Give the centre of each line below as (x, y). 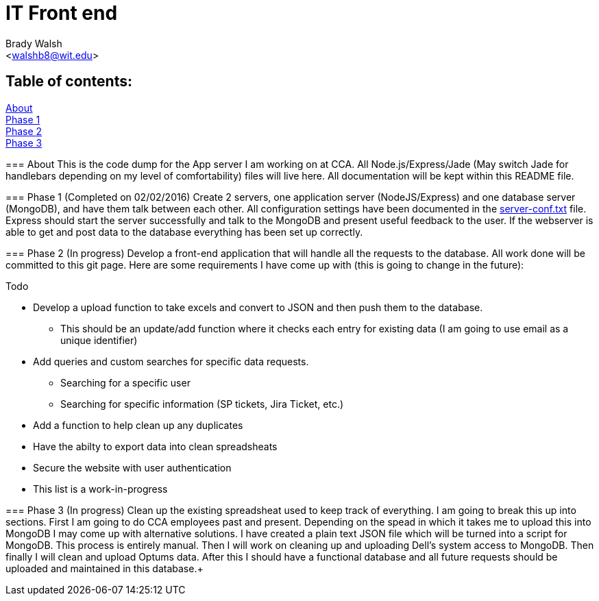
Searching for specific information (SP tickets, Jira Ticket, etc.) (202, 404)
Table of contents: (69, 82)
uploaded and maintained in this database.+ (105, 568)
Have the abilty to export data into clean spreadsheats (155, 446)
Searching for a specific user (125, 382)
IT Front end (62, 13)
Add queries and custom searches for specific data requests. (171, 361)
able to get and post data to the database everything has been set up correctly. (184, 232)
